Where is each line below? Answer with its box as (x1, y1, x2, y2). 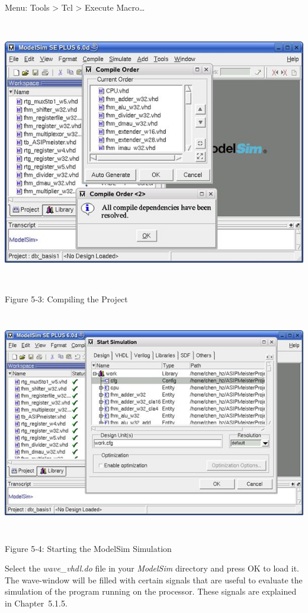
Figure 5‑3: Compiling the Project (5, 293, 128, 305)
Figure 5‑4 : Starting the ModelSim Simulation (5, 542, 172, 554)
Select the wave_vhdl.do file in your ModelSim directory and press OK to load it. (5, 562, 300, 574)
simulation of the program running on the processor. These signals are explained (5, 585, 297, 598)
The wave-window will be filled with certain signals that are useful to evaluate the (5, 573, 303, 586)
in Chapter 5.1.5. (5, 596, 68, 609)
